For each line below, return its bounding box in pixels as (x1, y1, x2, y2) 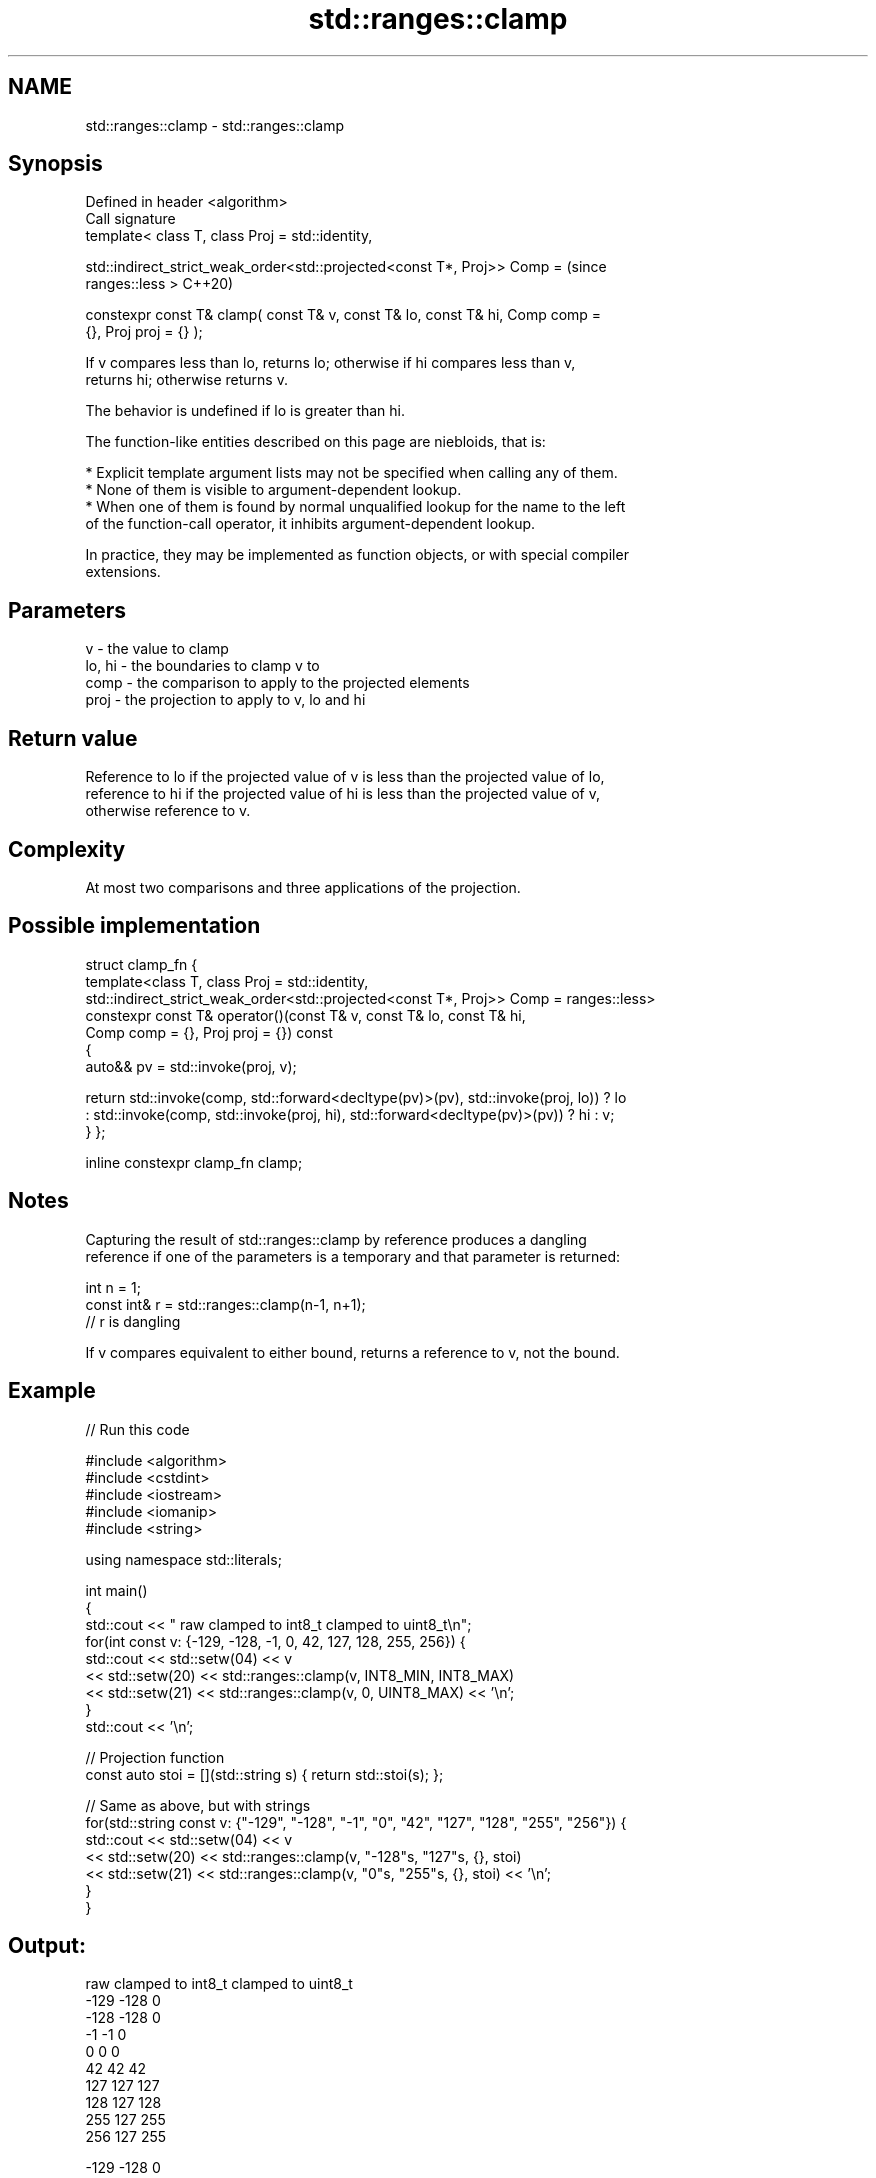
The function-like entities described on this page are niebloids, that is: (85, 433, 546, 451)
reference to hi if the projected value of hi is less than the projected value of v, (85, 785, 600, 803)
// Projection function (85, 1748, 225, 1766)
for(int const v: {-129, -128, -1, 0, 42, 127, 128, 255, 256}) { (85, 1632, 466, 1650)
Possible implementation (8, 913, 261, 939)
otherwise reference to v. (85, 802, 251, 820)
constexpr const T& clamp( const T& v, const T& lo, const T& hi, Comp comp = (85, 306, 602, 324)
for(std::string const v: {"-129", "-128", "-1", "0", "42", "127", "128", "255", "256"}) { (85, 1813, 627, 1831)
